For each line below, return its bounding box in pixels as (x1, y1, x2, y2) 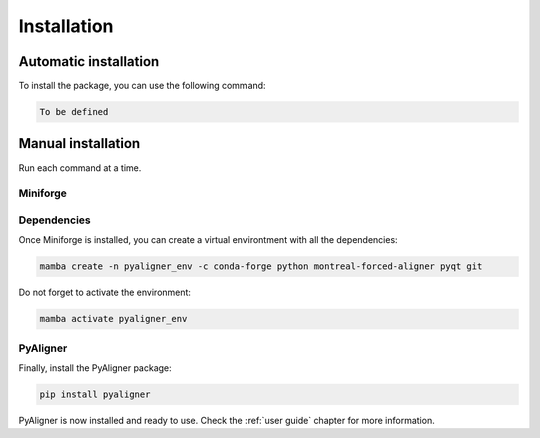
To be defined (39, 106, 109, 118)
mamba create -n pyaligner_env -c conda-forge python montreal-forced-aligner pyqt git (39, 261, 483, 272)
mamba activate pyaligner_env (39, 313, 188, 325)
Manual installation (18, 135, 141, 152)
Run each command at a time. (18, 161, 142, 174)
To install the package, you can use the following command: (18, 80, 266, 92)
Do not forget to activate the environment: (18, 286, 192, 299)
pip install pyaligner (39, 388, 151, 400)
